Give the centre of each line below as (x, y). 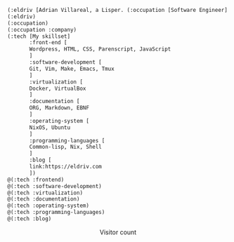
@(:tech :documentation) (44, 199)
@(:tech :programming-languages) (56, 213)
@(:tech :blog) (30, 219)
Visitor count (118, 232)
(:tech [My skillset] (39, 36)
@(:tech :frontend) (36, 180)
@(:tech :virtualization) (45, 193)
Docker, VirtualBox (58, 88)
